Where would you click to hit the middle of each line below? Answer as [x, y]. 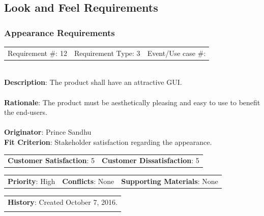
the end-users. [26, 112]
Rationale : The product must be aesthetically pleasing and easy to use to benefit [132, 102]
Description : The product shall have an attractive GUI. [93, 82]
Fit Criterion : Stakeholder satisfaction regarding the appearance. [108, 142]
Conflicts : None [88, 181]
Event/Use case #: [177, 53]
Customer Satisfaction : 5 [51, 160]
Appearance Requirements [60, 32]
